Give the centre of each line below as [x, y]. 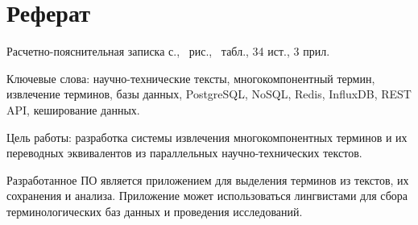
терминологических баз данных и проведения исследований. [155, 211]
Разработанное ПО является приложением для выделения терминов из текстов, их [208, 179]
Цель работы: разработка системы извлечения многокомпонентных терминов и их [207, 137]
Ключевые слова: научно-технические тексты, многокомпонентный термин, [191, 78]
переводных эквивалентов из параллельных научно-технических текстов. [184, 153]
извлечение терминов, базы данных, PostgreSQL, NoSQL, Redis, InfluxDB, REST [209, 94]
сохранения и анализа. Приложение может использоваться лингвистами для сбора [207, 196]
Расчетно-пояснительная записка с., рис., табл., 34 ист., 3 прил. [168, 51]
